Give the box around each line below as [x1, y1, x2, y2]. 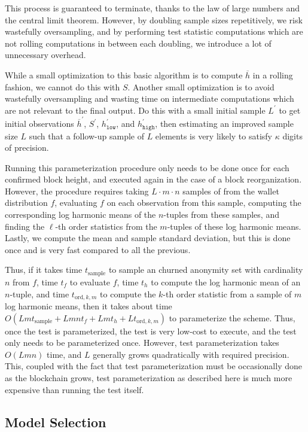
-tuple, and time [10, 287, 69, 300]
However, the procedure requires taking [5, 184, 149, 197]
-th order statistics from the [55, 220, 157, 232]
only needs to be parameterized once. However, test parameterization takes [5, 336, 279, 349]
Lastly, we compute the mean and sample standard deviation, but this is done [5, 232, 291, 244]
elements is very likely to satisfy [155, 129, 273, 142]
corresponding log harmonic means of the [5, 208, 156, 221]
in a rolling [252, 68, 293, 81]
